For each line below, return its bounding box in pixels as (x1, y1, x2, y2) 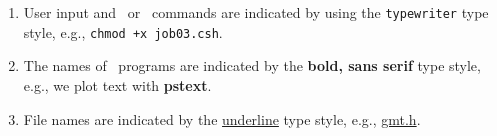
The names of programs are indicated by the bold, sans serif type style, (23, 55, 481, 76)
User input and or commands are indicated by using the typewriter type (23, 2, 489, 22)
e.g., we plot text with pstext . (23, 74, 212, 95)
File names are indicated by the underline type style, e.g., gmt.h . (23, 108, 421, 129)
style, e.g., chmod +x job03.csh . (23, 21, 223, 42)
